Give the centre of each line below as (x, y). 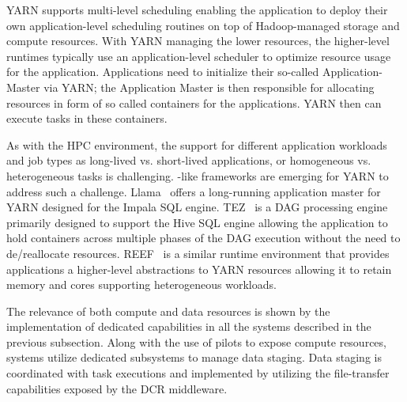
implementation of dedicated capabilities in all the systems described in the (189, 326)
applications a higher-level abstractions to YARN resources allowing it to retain (199, 269)
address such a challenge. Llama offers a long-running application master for (194, 191)
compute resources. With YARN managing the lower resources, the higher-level (198, 41)
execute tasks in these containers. (87, 118)
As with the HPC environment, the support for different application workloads (197, 144)
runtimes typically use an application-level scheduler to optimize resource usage (199, 56)
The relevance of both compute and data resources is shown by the (168, 311)
